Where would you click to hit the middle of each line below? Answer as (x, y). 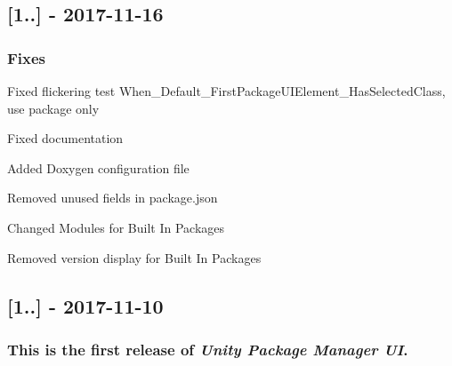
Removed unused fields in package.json (113, 198)
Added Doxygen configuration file (98, 167)
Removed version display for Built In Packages (134, 257)
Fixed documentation (65, 138)
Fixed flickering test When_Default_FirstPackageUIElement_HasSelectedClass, (226, 91)
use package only (53, 108)
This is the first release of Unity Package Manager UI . (208, 349)
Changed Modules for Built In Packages (116, 227)
